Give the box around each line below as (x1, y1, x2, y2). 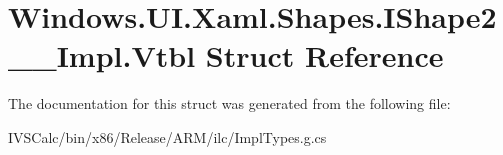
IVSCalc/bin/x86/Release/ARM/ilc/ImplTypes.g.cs (8, 126, 327, 147)
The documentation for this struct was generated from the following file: (8, 93, 451, 114)
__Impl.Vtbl (8, 35, 196, 76)
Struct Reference (205, 35, 444, 76)
